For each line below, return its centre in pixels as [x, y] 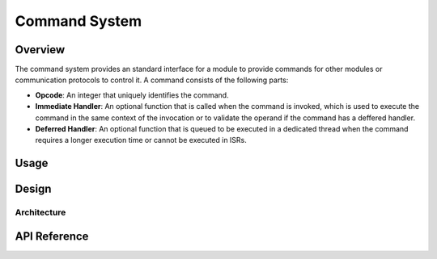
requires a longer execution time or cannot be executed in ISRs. [141, 140]
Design [33, 189]
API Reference [52, 236]
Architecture [40, 212]
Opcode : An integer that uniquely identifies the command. [132, 95]
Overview [40, 50]
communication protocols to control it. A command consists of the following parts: [152, 80]
